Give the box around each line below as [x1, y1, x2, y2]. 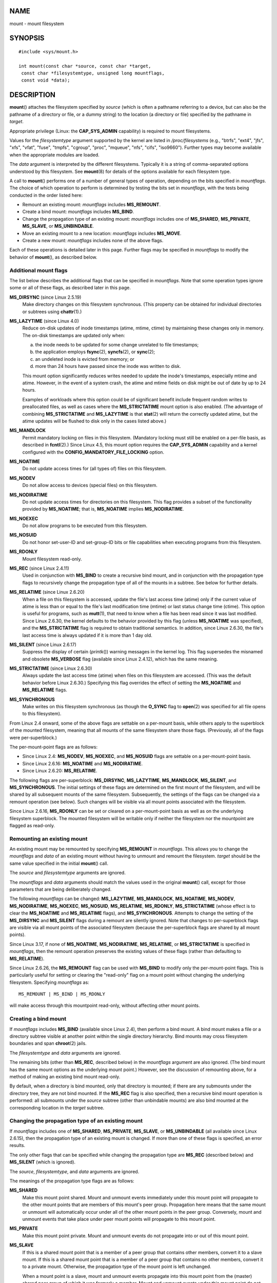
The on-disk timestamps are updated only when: [22, 332, 125, 338]
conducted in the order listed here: [9, 192, 83, 198]
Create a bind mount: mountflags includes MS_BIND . [22, 208, 134, 215]
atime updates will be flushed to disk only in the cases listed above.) [22, 418, 167, 424]
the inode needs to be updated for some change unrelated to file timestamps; [35, 342, 199, 348]
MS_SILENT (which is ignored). [9, 1159, 76, 1165]
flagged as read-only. [9, 822, 55, 828]
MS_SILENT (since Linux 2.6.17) [9, 641, 77, 648]
